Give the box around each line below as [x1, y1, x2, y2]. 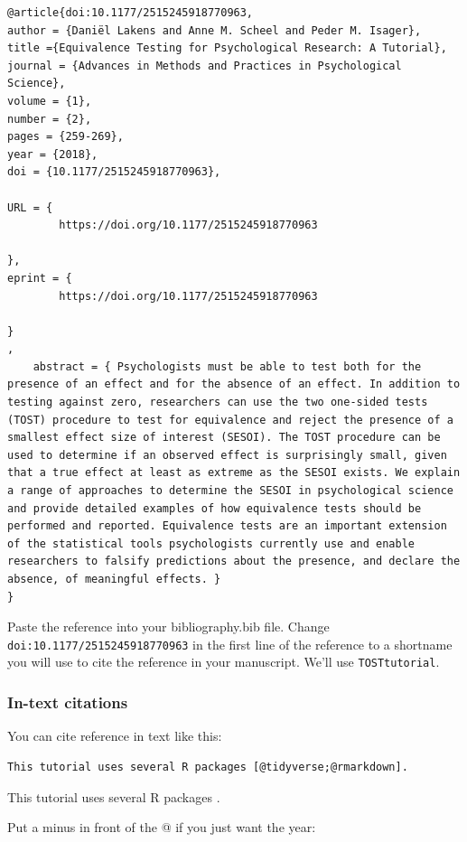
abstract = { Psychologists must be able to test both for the [33, 360, 422, 373]
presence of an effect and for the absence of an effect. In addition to [7, 378, 461, 391]
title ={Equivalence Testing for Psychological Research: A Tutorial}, [7, 42, 447, 55]
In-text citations [7, 691, 128, 714]
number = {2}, [7, 112, 92, 126]
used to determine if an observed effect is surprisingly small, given [7, 448, 447, 462]
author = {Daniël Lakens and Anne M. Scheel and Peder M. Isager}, [7, 23, 422, 37]
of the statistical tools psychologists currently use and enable [7, 537, 416, 550]
